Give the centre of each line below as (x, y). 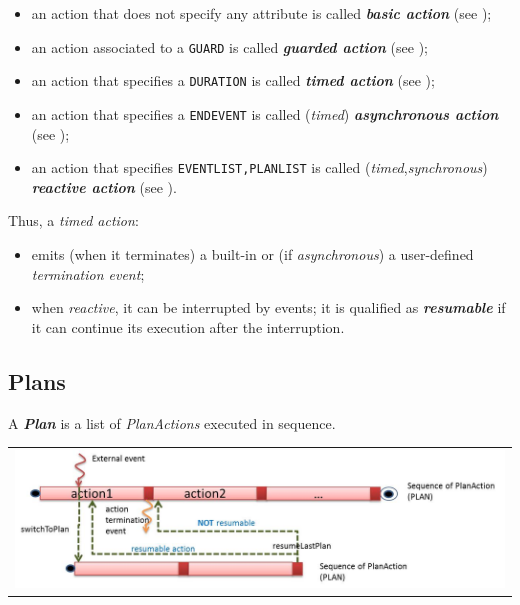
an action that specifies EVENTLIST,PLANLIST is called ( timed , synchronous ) (259, 167)
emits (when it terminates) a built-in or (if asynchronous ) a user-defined (252, 254)
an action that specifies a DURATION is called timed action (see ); (233, 80)
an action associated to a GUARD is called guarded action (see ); (229, 46)
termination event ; (88, 273)
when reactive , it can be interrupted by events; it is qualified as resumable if (268, 307)
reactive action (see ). (104, 186)
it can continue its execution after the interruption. (188, 326)
